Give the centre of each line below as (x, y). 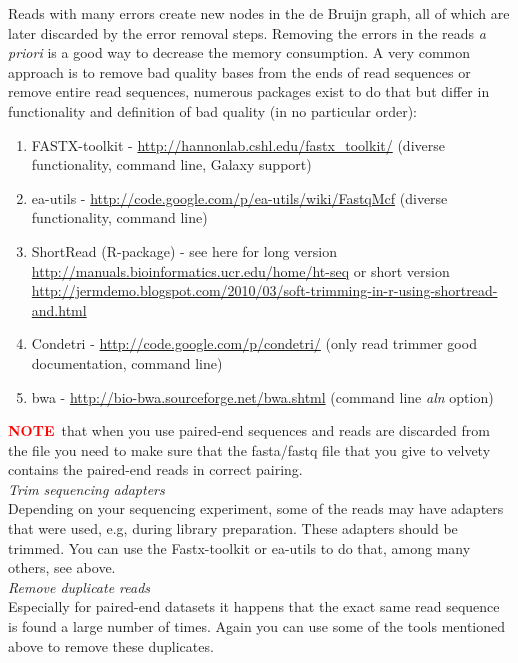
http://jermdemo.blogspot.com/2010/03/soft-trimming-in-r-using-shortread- (264, 290)
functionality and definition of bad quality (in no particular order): (212, 110)
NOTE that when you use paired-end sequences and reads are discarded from (249, 430)
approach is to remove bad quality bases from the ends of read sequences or (239, 71)
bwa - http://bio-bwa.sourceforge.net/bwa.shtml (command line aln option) (262, 396)
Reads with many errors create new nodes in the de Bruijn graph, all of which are (259, 13)
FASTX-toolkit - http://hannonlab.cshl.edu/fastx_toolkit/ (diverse (238, 144)
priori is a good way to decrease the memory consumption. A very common (239, 52)
